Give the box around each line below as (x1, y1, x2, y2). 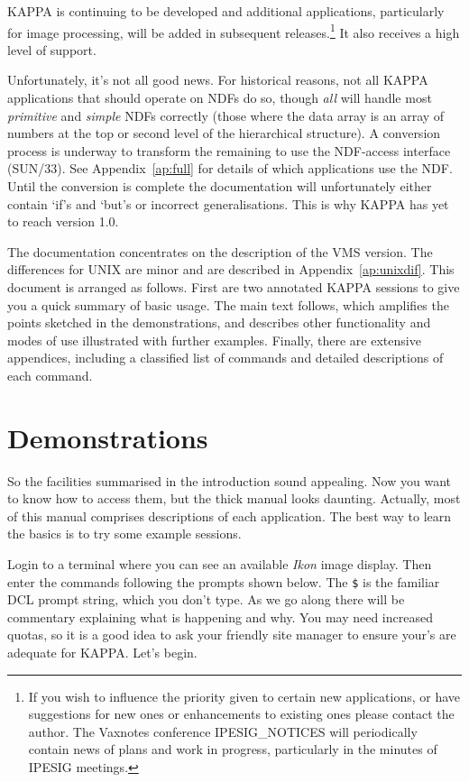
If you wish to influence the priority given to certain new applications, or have (28, 686, 461, 705)
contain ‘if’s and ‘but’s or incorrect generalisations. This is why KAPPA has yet (7, 194, 449, 213)
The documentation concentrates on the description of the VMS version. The (7, 242, 433, 261)
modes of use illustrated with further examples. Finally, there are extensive (7, 330, 421, 349)
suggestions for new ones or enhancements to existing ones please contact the (28, 704, 455, 723)
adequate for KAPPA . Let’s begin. (7, 643, 198, 662)
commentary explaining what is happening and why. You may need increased (7, 607, 433, 626)
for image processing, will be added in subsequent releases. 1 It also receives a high (7, 20, 460, 41)
